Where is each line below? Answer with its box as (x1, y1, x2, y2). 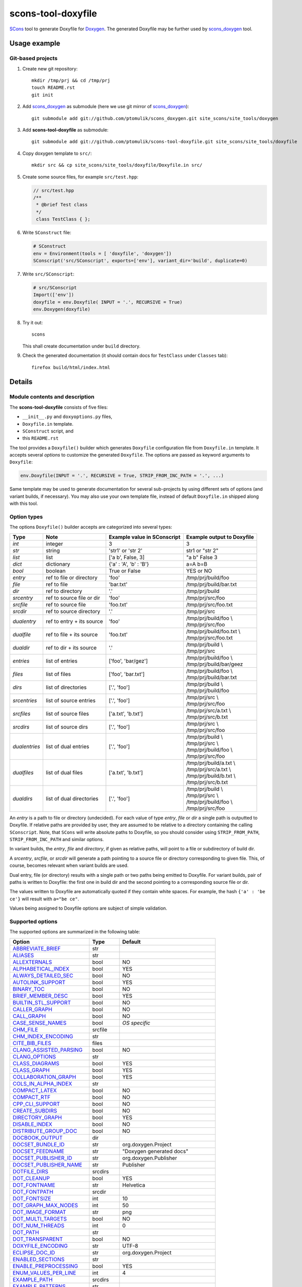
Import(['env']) (33, 292, 75, 298)
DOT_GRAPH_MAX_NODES (12, 1202, 78, 1209)
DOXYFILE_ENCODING (12, 1242, 68, 1249)
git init (31, 92, 54, 98)
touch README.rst (31, 85, 75, 91)
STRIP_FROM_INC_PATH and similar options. (9, 836, 104, 842)
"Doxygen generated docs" (122, 1147, 189, 1155)
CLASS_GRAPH (12, 1066, 50, 1073)
